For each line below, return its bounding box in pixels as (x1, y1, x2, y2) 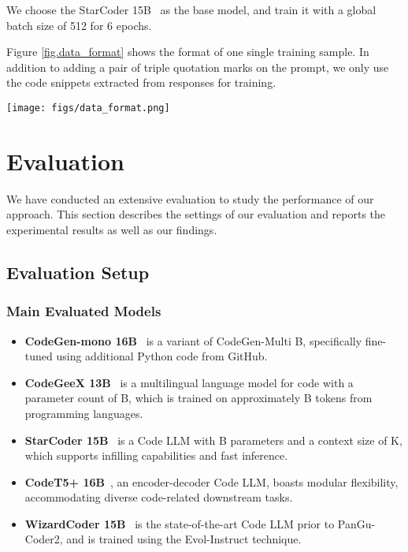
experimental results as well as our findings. (6, 221, 217, 237)
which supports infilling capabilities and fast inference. (24, 447, 288, 464)
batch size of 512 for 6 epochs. (6, 17, 152, 33)
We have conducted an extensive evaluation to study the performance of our (6, 190, 374, 207)
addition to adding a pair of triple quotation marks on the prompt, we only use (6, 58, 389, 75)
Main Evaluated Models (6, 301, 161, 321)
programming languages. (24, 405, 143, 421)
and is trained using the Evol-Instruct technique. (66, 531, 302, 547)
